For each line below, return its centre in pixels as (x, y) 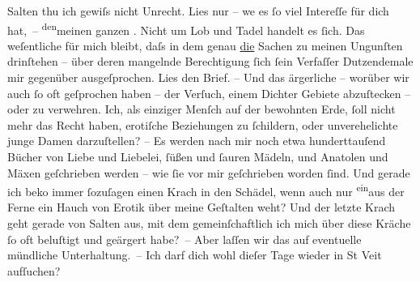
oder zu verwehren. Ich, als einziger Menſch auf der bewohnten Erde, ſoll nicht (202, 109)
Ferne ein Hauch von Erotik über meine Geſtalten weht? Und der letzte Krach (202, 207)
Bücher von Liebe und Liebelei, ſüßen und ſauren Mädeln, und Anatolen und (198, 156)
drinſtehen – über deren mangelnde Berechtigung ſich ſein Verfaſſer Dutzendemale (210, 61)
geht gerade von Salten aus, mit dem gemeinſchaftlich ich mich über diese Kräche (209, 223)
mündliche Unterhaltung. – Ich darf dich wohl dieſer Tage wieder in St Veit (195, 255)
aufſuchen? (34, 270)
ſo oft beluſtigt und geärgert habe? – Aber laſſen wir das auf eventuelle (185, 239)
